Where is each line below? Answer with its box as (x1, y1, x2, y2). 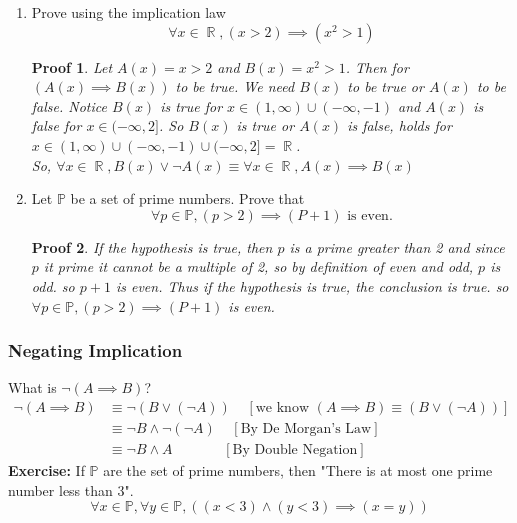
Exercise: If (8, 460, 85, 481)
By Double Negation (232, 443, 358, 458)
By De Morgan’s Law (240, 421, 372, 436)
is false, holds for (347, 115, 452, 136)
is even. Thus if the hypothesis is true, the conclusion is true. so (115, 275, 509, 296)
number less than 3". (8, 479, 134, 500)
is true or (236, 115, 295, 136)
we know (255, 400, 310, 415)
